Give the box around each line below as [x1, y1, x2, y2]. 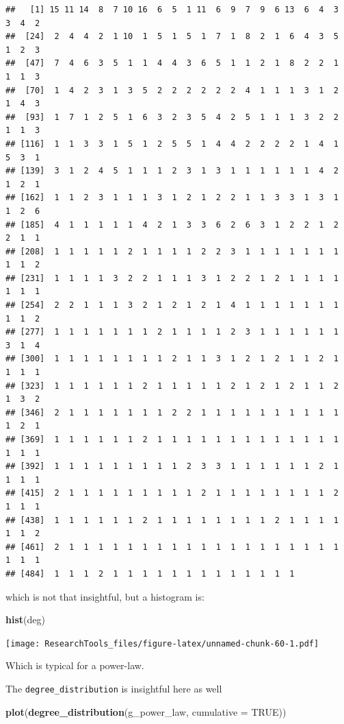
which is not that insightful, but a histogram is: [5, 589, 204, 603]
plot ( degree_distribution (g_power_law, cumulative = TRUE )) [5, 704, 287, 719]
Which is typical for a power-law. [5, 658, 144, 673]
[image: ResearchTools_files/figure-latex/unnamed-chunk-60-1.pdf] [5, 638, 319, 649]
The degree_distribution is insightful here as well [5, 681, 222, 695]
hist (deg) [5, 612, 45, 627]
